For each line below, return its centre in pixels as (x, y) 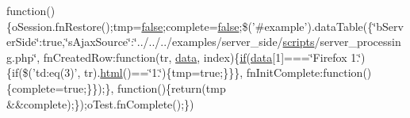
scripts (299, 42)
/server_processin (358, 42)
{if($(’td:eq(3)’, (44, 72)
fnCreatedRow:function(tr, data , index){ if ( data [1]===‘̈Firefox (195, 57)
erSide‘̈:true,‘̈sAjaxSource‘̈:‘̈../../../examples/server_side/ (145, 42)
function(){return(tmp (172, 88)
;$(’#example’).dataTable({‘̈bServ (321, 26)
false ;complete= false (190, 26)
